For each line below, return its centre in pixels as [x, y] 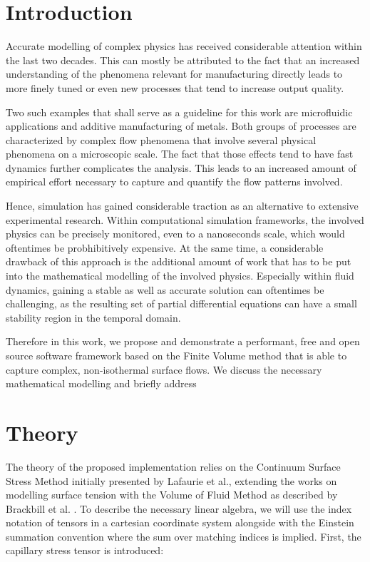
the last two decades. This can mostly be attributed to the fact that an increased [183, 60]
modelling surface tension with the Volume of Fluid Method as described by [172, 495]
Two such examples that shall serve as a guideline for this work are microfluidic [179, 112]
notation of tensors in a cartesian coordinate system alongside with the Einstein [180, 522]
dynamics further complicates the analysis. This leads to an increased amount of [181, 167]
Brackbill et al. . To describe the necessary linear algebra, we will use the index [179, 508]
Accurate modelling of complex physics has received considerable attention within [184, 46]
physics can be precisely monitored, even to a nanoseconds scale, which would [175, 234]
